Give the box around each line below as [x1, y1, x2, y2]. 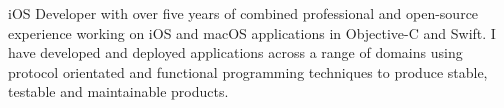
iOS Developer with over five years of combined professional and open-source [8, 3, 479, 23]
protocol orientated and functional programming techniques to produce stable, [8, 61, 488, 82]
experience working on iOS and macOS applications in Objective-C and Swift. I [8, 22, 496, 43]
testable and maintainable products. [8, 81, 229, 102]
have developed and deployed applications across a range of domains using [8, 42, 463, 63]
